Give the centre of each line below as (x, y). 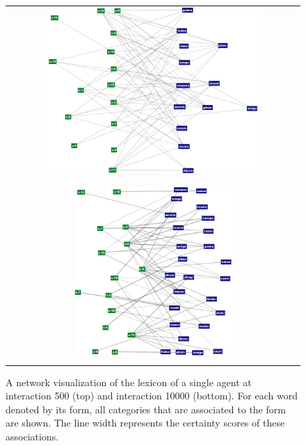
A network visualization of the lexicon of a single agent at (129, 382)
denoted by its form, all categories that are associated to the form (146, 409)
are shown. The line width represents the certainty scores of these (145, 423)
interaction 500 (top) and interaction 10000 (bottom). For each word (152, 396)
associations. (32, 437)
